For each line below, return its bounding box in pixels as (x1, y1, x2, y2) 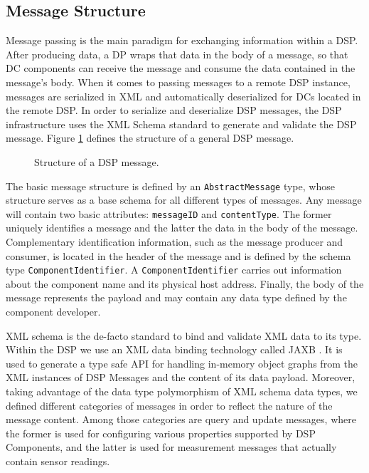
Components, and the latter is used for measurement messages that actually (6, 440, 337, 454)
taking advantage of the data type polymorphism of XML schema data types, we (6, 384, 358, 399)
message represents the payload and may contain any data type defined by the (6, 290, 347, 305)
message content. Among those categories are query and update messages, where (6, 412, 356, 427)
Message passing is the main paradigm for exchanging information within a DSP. (6, 33, 358, 48)
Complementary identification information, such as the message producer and (6, 234, 343, 249)
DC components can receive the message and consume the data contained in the (6, 61, 355, 76)
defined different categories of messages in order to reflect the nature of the (6, 397, 333, 412)
